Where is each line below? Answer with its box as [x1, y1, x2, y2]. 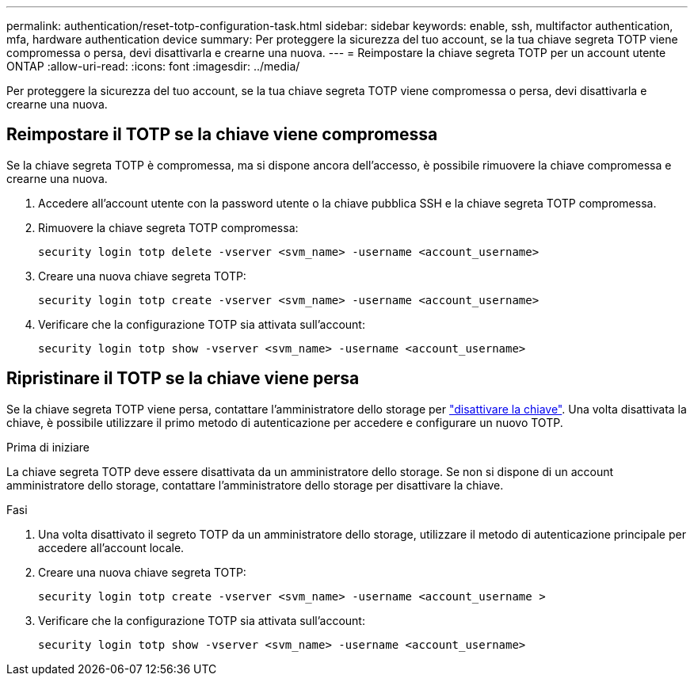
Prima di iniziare [6, 440, 90, 454]
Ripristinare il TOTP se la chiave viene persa [6, 368, 360, 389]
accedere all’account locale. [38, 540, 185, 554]
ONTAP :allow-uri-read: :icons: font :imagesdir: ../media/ [6, 59, 300, 73]
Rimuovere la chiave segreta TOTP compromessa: [38, 220, 299, 234]
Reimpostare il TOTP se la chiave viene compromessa [6, 124, 438, 145]
